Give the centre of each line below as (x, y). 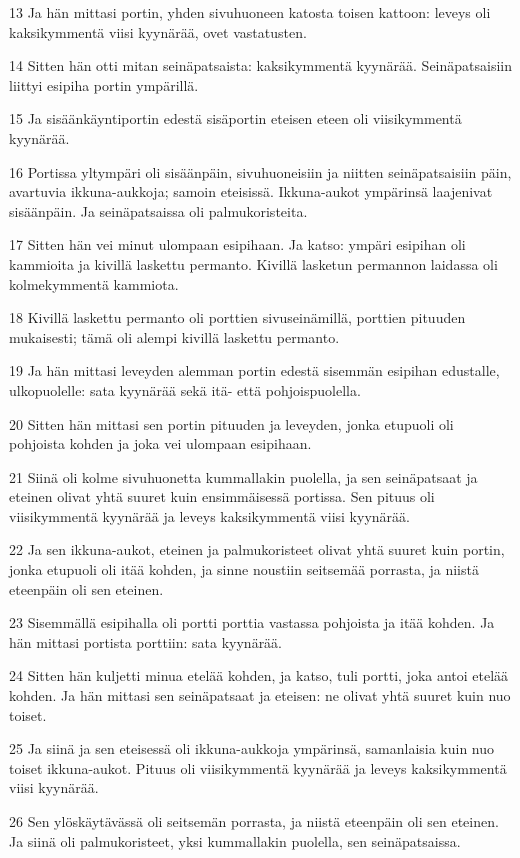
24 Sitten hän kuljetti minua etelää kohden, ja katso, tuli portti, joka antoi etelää (259, 675)
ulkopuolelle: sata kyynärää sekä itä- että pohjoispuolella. (185, 389)
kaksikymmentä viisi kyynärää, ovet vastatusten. (158, 31)
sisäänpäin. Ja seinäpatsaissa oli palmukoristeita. (158, 210)
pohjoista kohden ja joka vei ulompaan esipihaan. (160, 443)
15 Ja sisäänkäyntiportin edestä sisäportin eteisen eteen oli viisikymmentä (235, 118)
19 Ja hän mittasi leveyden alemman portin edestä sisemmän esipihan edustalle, (254, 370)
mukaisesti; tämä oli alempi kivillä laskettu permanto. (174, 336)
